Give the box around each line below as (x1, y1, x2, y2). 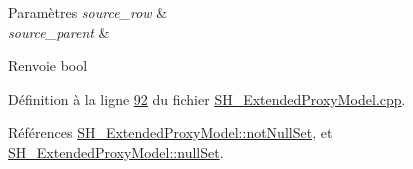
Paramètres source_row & (8, 2, 168, 22)
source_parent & (8, 21, 110, 42)
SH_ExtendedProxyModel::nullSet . (8, 141, 224, 162)
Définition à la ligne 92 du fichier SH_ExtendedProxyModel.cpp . (8, 88, 406, 109)
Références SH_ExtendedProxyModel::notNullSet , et (8, 122, 333, 143)
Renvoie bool (8, 55, 88, 76)
